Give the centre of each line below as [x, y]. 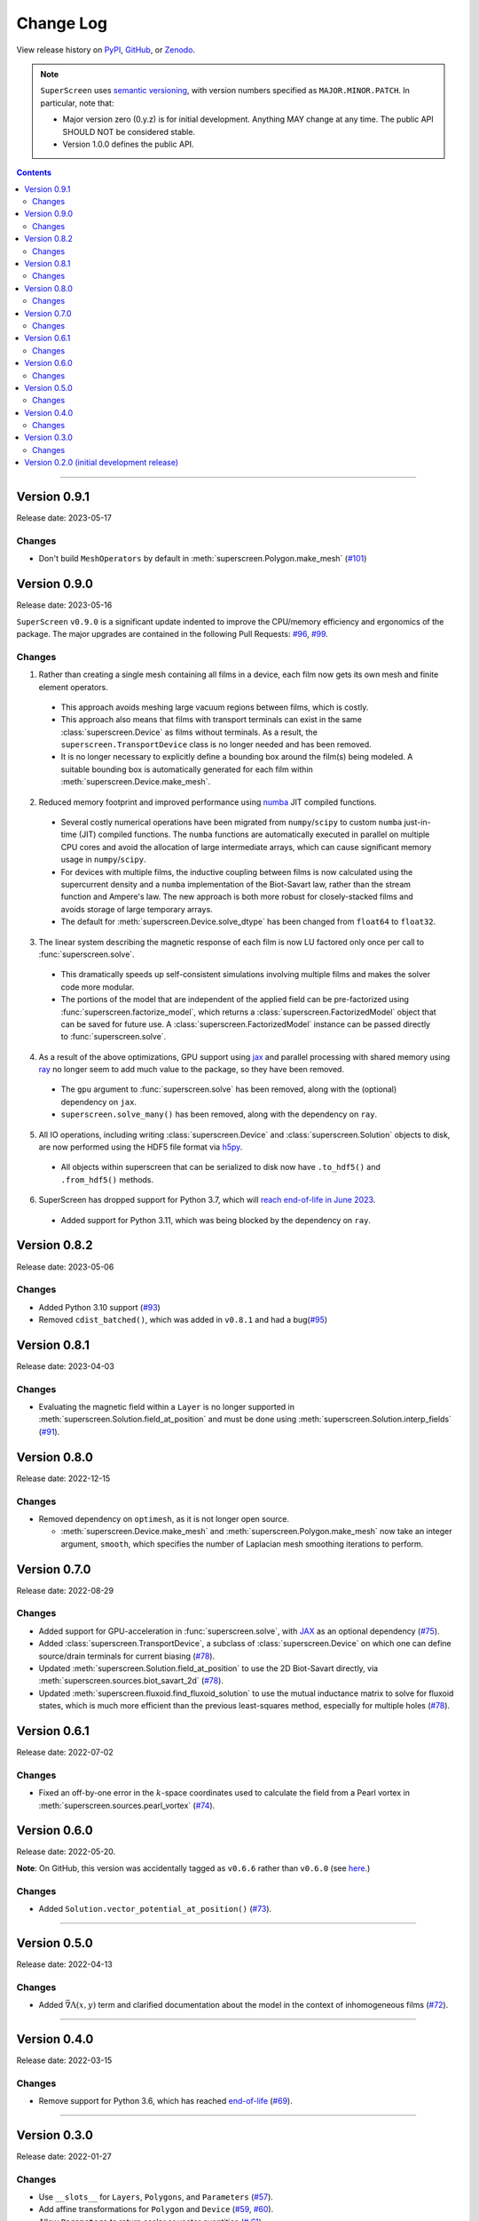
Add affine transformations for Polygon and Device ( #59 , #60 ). [156, 2209]
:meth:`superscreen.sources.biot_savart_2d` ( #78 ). [131, 1681]
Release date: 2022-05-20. [66, 1851]
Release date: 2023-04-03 [65, 1366]
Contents [34, 172]
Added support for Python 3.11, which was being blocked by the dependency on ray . [216, 1220]
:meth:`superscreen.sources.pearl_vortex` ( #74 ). [127, 1805]
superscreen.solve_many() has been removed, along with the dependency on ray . [219, 1114]
